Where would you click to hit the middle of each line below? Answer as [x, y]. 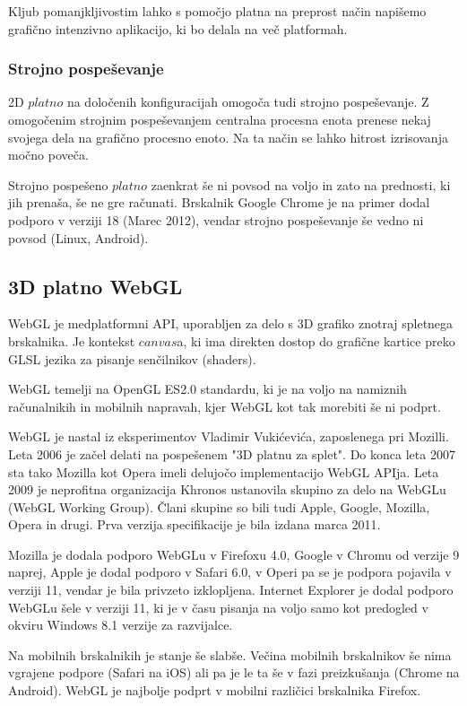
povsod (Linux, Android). [78, 237]
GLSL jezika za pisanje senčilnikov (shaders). [132, 358]
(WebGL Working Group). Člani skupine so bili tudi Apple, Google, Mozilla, [219, 506]
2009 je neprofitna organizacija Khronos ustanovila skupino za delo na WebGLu [227, 489]
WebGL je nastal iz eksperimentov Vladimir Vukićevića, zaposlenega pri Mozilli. [229, 436]
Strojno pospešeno [58, 184]
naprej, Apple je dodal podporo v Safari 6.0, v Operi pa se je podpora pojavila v [230, 572]
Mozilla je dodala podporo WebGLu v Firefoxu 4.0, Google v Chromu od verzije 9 [234, 554]
